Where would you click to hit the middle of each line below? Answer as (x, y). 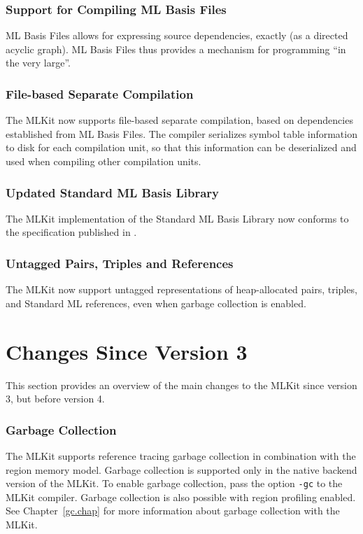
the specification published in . (71, 232)
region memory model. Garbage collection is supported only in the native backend (181, 469)
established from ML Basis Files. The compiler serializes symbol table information (181, 133)
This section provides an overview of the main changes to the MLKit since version (181, 385)
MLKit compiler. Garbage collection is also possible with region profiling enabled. (181, 497)
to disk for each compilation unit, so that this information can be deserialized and (181, 147)
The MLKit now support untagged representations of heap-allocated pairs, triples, (181, 289)
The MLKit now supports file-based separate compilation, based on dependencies (179, 120)
